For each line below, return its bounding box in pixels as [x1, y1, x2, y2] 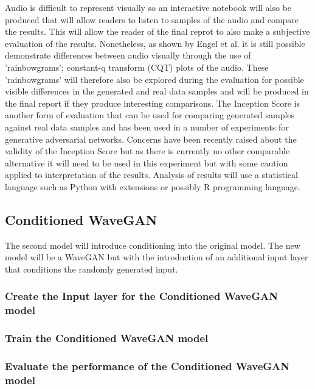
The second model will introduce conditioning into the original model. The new [5, 238, 300, 251]
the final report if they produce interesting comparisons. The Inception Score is [5, 96, 300, 109]
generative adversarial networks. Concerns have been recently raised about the [5, 132, 297, 145]
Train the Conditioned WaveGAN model [5, 330, 209, 346]
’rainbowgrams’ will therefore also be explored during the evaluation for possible [5, 73, 304, 85]
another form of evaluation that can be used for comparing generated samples [5, 109, 295, 121]
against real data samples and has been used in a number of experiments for [5, 120, 289, 133]
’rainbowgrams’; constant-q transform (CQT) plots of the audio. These [5, 60, 269, 73]
